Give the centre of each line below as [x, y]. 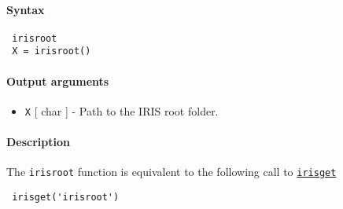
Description [39, 142]
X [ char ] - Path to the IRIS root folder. [122, 110]
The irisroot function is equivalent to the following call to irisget [171, 172]
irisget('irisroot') [66, 198]
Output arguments [58, 81]
